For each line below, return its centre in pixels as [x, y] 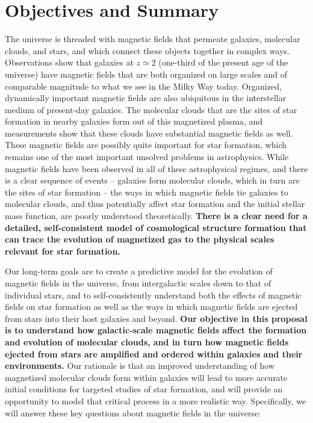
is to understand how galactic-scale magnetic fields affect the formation [156, 330]
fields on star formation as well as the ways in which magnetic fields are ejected [151, 307]
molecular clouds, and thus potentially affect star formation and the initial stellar [155, 204]
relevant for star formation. [63, 251]
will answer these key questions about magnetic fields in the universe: [133, 412]
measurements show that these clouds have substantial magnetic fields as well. [149, 133]
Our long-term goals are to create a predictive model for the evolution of [139, 271]
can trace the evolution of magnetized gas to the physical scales [140, 239]
